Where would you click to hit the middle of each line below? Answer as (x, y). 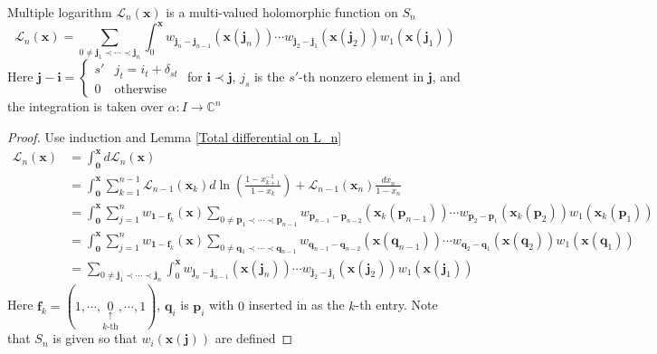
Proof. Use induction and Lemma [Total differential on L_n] (175, 136)
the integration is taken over (86, 106)
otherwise (141, 90)
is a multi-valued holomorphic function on (282, 12)
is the (269, 77)
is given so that (95, 338)
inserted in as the (296, 305)
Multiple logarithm (60, 12)
